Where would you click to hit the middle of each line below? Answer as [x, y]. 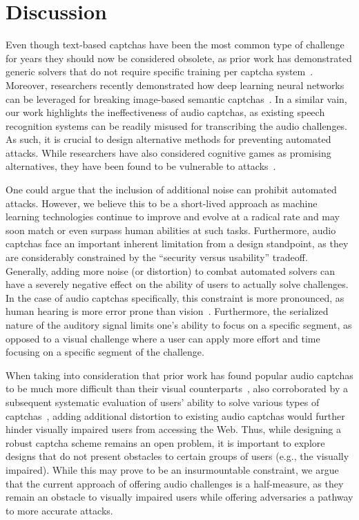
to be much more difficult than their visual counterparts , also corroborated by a [177, 388]
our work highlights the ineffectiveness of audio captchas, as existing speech [165, 112]
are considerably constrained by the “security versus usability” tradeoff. [157, 257]
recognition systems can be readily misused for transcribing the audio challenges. [177, 125]
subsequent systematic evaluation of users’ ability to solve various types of [163, 402]
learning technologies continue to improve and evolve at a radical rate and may [173, 216]
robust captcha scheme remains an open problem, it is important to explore [165, 442]
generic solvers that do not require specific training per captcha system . [159, 71]
